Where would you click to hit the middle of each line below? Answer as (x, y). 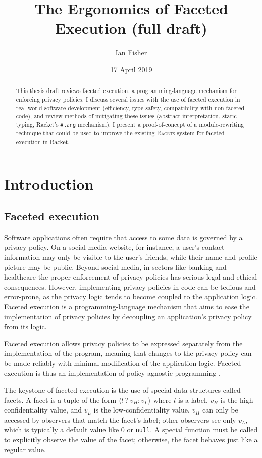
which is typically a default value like (62, 429)
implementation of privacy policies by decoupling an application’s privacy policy (128, 316)
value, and (66, 410)
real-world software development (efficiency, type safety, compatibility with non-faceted (130, 107)
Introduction (49, 184)
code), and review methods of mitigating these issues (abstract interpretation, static (126, 116)
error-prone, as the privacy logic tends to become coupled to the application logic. (131, 296)
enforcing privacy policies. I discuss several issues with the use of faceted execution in (128, 99)
